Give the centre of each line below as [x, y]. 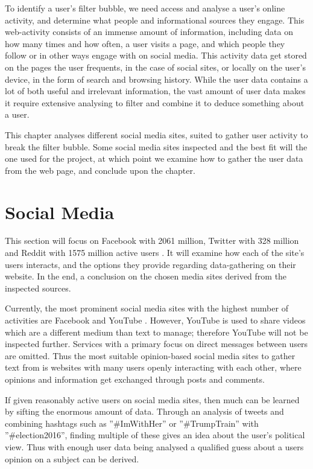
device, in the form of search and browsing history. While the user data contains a [156, 79]
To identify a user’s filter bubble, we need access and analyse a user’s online [145, 8]
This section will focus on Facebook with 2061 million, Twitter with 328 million [152, 241]
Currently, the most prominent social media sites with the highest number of [147, 308]
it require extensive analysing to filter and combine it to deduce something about [155, 102]
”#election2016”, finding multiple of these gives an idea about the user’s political [155, 435]
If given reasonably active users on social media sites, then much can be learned [152, 399]
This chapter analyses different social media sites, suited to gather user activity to [156, 134]
